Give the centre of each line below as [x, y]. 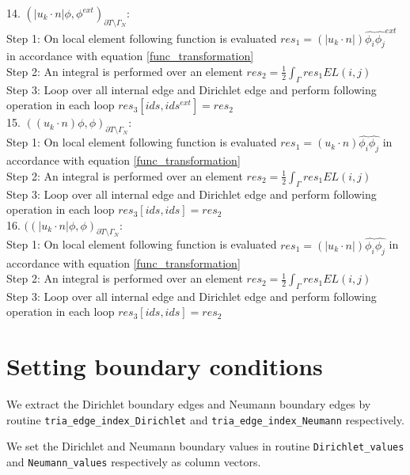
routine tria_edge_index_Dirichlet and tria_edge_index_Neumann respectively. [205, 419]
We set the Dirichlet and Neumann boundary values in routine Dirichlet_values [205, 446]
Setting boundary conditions [165, 366]
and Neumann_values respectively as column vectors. [134, 462]
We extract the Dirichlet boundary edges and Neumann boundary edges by [189, 404]
